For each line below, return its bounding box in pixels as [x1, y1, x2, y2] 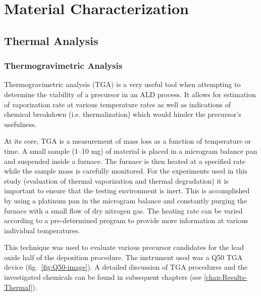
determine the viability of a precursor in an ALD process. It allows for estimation [4, 89, 256, 99]
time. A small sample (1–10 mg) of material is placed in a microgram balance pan [4, 145, 257, 156]
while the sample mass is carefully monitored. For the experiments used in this [4, 165, 247, 176]
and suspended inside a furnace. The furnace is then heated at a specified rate [4, 155, 246, 166]
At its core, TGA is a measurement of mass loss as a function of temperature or [4, 136, 251, 146]
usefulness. [4, 118, 37, 129]
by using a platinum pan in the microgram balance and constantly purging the [4, 195, 247, 205]
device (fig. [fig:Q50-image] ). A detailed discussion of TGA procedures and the [4, 262, 248, 272]
